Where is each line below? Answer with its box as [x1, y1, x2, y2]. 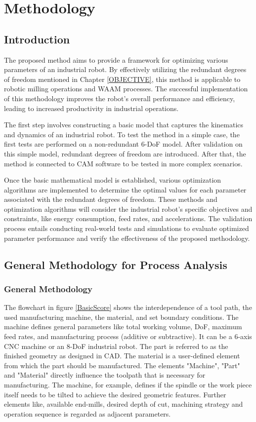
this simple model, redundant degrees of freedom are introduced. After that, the [4, 148, 246, 158]
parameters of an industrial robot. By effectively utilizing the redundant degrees [4, 64, 247, 75]
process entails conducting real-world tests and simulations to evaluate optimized [4, 223, 249, 233]
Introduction [4, 31, 70, 46]
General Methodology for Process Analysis [4, 257, 227, 272]
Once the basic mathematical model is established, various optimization [4, 175, 221, 185]
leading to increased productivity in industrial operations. [4, 103, 179, 113]
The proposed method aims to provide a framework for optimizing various [4, 54, 228, 65]
